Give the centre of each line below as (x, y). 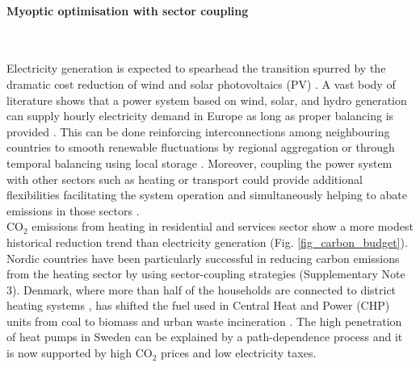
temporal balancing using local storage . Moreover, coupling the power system (199, 163)
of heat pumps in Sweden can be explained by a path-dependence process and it (205, 337)
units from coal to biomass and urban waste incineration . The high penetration (204, 321)
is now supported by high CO (80, 353)
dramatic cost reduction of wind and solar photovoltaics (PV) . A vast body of (201, 83)
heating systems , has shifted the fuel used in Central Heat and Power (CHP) (198, 305)
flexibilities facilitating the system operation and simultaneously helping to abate (207, 195)
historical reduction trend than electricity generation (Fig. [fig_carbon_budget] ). (207, 242)
